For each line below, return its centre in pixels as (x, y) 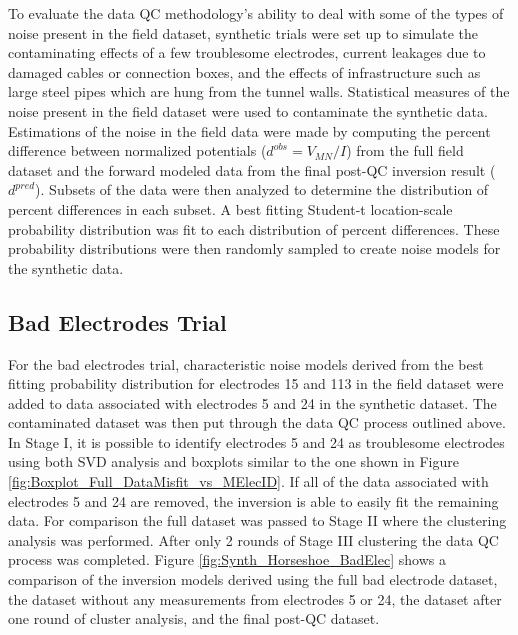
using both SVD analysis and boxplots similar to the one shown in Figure (233, 461)
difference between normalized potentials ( (137, 150)
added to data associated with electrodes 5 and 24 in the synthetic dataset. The (252, 402)
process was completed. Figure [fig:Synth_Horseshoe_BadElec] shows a (227, 559)
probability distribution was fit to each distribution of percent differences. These (254, 228)
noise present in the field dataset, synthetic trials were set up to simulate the (243, 32)
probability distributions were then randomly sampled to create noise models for (254, 248)
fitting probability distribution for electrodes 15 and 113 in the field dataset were (256, 383)
